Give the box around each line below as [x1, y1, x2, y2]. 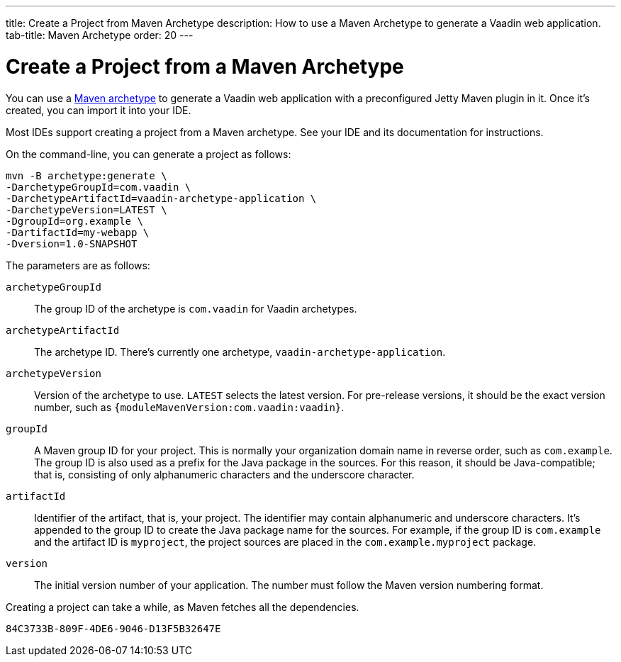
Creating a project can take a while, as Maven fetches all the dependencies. [6, 600, 359, 613]
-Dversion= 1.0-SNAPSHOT [6, 237, 138, 249]
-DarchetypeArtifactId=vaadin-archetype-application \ [6, 192, 317, 204]
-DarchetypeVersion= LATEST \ [6, 203, 167, 215]
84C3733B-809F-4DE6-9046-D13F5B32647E [6, 622, 221, 634]
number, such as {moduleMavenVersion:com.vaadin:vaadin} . [34, 400, 345, 413]
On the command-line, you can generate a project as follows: [6, 147, 291, 160]
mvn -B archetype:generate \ [6, 169, 167, 181]
